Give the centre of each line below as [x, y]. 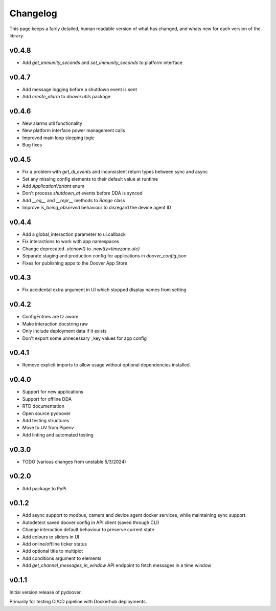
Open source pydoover [47, 413]
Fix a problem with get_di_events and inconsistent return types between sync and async [115, 172]
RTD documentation [43, 406]
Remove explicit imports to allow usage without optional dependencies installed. [107, 365]
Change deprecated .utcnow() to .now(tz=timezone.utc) [81, 249]
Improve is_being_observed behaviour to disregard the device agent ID [97, 208]
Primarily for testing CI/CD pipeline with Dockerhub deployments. [78, 602]
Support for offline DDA [47, 399]
